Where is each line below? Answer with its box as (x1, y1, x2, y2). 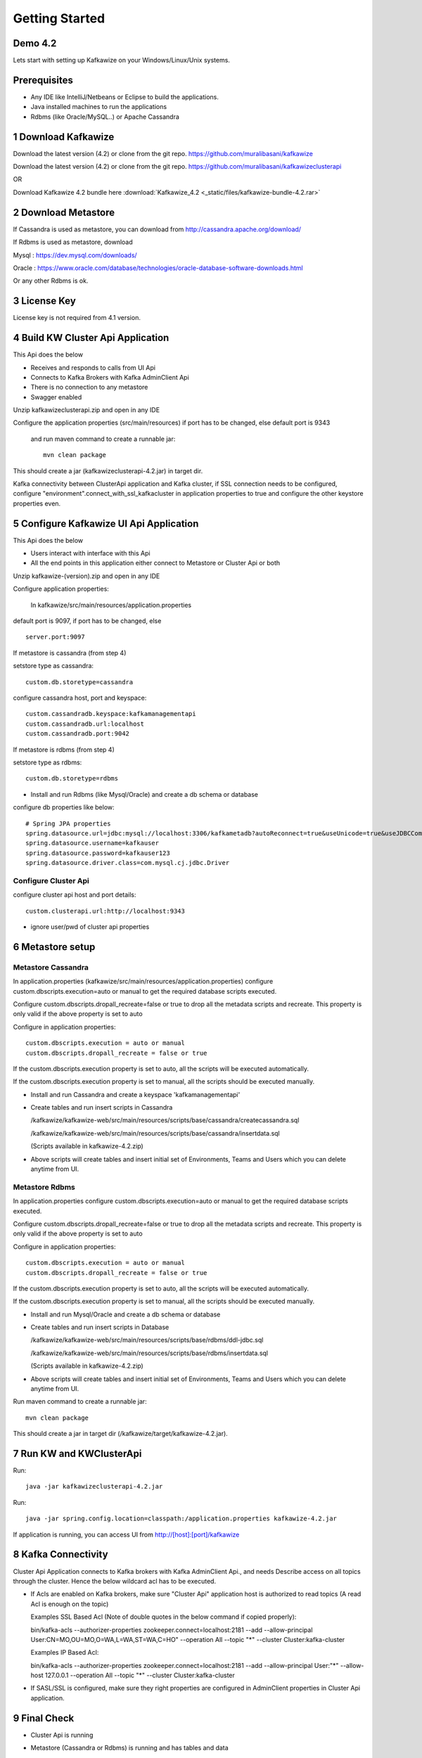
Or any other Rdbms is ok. (13, 276, 89, 285)
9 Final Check (13, 1712, 75, 1724)
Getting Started (13, 11, 105, 26)
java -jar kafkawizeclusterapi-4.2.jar (25, 1482, 163, 1491)
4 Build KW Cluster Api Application (13, 332, 170, 344)
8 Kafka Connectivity (13, 1548, 108, 1560)
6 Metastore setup (13, 941, 96, 953)
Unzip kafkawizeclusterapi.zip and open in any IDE (13, 406, 160, 414)
